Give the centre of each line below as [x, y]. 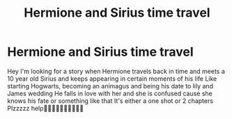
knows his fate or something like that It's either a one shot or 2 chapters [110, 101]
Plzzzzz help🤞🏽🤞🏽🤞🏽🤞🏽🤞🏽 [46, 108]
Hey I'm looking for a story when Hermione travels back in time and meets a [116, 71]
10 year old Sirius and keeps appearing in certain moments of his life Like [112, 79]
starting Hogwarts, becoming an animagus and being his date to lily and [110, 86]
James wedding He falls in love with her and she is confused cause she [110, 93]
